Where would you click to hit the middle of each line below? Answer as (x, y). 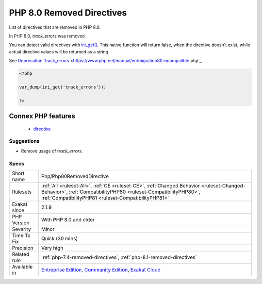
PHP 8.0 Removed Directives (68, 13)
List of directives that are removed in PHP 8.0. (55, 27)
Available (22, 267)
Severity (21, 229)
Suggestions (24, 141)
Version (21, 222)
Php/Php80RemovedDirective (75, 176)
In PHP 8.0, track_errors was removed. (48, 36)
